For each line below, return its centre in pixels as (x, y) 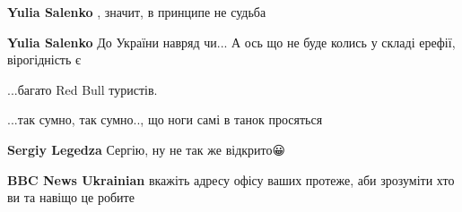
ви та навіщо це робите (71, 197)
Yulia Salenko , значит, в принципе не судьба (137, 12)
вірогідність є (44, 59)
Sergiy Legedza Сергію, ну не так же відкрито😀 (147, 149)
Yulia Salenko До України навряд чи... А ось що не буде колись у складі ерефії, (231, 42)
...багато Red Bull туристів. (83, 89)
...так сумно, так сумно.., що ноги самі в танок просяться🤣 (167, 119)
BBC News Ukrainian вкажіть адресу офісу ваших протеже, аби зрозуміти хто (231, 179)
